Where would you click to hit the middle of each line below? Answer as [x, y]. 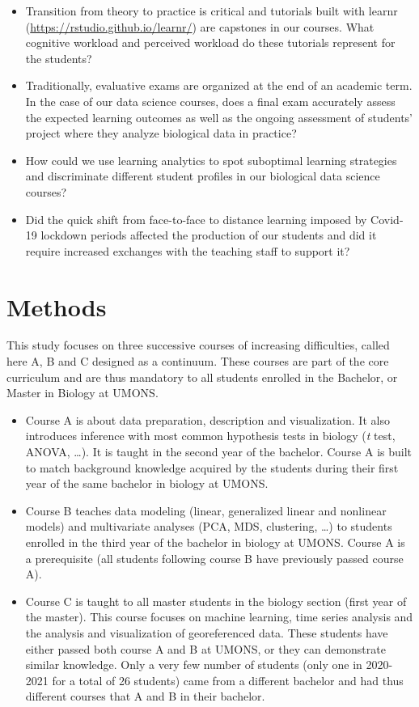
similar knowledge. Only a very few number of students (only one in [194, 665]
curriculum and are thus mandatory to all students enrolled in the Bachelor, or [202, 377]
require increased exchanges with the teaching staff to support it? [188, 250]
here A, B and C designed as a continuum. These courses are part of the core [198, 361]
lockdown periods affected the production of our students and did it [209, 235]
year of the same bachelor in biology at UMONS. [147, 483]
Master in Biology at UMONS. [83, 393]
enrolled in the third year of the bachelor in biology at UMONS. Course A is [215, 542]
